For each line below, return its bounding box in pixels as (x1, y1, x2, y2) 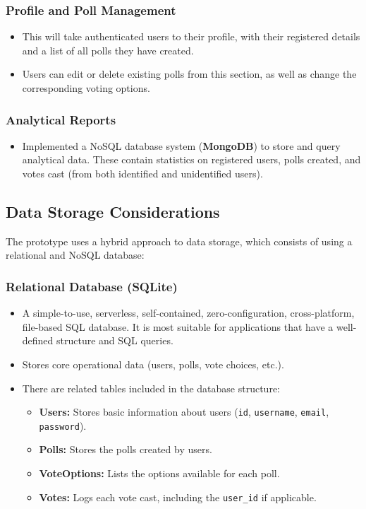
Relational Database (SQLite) (6, 277, 178, 295)
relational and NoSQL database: (6, 247, 145, 262)
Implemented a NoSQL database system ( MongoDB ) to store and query (22, 138, 341, 153)
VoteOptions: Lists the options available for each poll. (39, 466, 280, 481)
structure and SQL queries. (56, 333, 173, 348)
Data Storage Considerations (6, 200, 220, 222)
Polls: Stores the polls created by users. (39, 442, 212, 457)
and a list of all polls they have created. (22, 42, 194, 57)
